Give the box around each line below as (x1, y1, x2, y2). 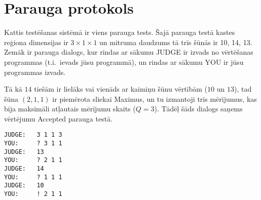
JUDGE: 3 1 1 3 (4, 131, 62, 139)
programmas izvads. (4, 66, 66, 77)
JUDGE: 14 (4, 165, 44, 173)
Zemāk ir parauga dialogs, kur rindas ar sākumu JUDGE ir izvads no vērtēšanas (4, 47, 253, 57)
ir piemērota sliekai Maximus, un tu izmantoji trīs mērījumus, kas (52, 93, 257, 104)
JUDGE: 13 (4, 148, 44, 155)
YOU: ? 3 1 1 (4, 140, 62, 147)
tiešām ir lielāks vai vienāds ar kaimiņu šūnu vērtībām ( (34, 84, 208, 94)
